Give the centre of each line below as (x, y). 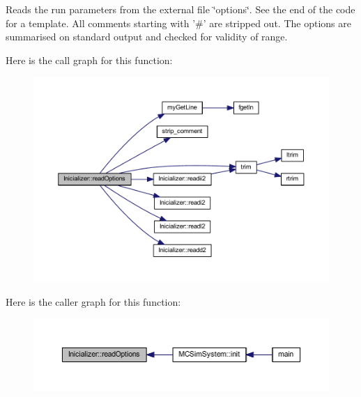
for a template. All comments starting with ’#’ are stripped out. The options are (178, 23)
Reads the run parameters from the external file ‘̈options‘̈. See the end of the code (180, 9)
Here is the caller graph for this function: (93, 301)
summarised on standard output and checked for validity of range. (147, 37)
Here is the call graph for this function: (89, 60)
